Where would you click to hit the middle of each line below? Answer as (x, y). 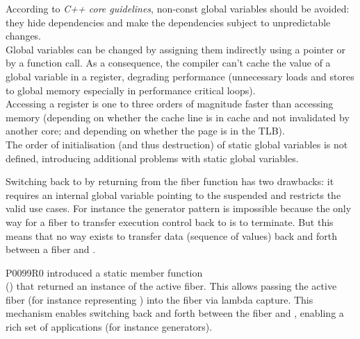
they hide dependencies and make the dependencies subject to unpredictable (168, 22)
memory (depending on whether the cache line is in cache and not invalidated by (178, 117)
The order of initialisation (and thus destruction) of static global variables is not (177, 144)
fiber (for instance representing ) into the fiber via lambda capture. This (159, 299)
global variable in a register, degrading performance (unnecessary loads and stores (180, 76)
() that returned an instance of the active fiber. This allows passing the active (171, 286)
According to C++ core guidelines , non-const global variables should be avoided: (178, 8)
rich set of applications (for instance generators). (109, 327)
